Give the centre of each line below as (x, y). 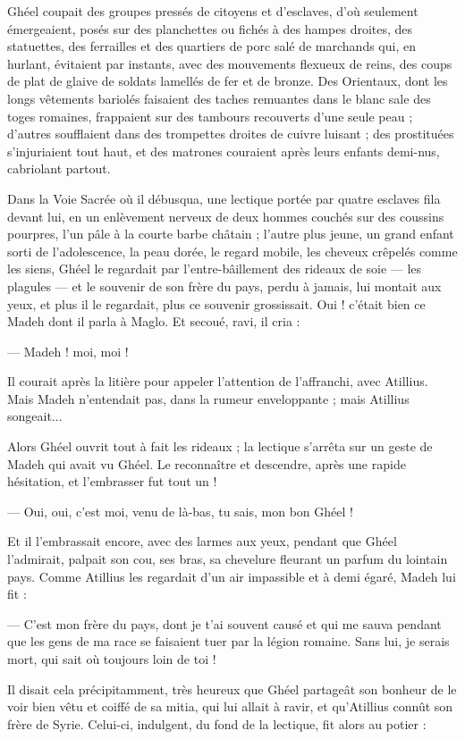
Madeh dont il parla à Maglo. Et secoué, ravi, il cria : (154, 321)
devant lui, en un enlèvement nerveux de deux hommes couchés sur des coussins (226, 216)
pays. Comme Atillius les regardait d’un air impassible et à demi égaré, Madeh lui (232, 576)
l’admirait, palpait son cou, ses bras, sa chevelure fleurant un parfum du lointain (228, 559)
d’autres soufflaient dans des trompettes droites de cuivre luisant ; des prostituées (231, 134)
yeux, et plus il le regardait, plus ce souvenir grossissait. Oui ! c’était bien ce (216, 303)
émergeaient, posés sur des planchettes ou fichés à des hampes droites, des (210, 28)
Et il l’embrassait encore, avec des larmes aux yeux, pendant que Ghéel (202, 541)
